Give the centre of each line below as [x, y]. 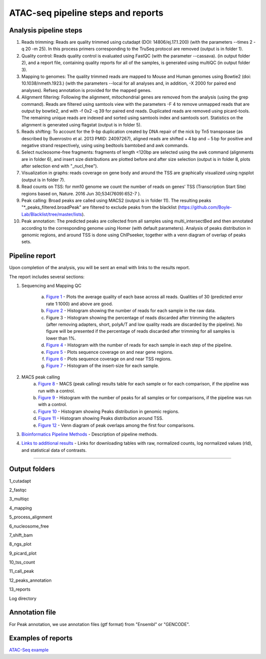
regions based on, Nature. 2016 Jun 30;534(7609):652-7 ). [81, 193]
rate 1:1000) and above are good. [80, 304]
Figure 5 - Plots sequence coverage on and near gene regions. [110, 352]
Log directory [23, 598]
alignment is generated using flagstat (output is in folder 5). [82, 125]
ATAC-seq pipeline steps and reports [86, 13]
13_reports [20, 589]
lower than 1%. [61, 338]
